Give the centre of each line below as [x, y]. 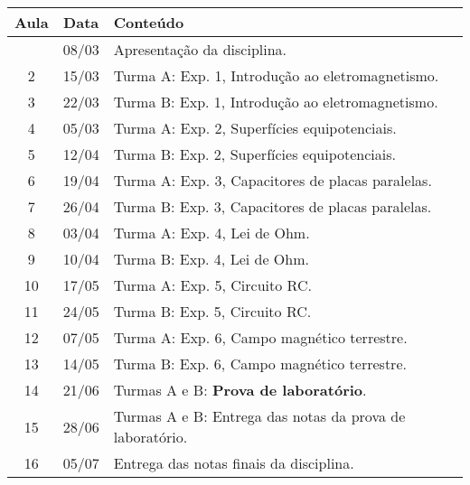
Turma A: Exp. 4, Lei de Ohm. [211, 233]
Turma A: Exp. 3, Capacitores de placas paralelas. [273, 180]
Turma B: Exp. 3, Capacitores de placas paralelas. [273, 206]
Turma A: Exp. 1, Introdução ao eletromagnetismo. [276, 75]
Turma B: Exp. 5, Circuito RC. [212, 311]
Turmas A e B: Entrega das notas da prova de [259, 416]
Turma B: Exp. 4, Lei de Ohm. [211, 259]
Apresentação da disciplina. [200, 49]
